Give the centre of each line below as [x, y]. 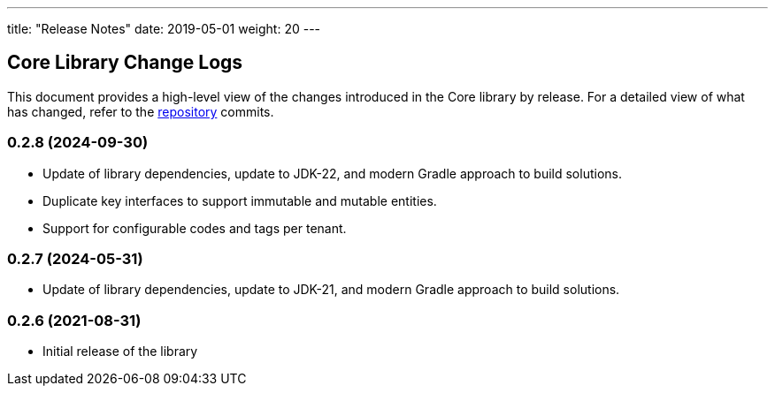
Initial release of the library [120, 351]
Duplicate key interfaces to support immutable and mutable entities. [240, 200]
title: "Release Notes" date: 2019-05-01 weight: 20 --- [164, 29]
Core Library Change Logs [125, 63]
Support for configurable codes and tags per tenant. [195, 228]
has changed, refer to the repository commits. [141, 111]
